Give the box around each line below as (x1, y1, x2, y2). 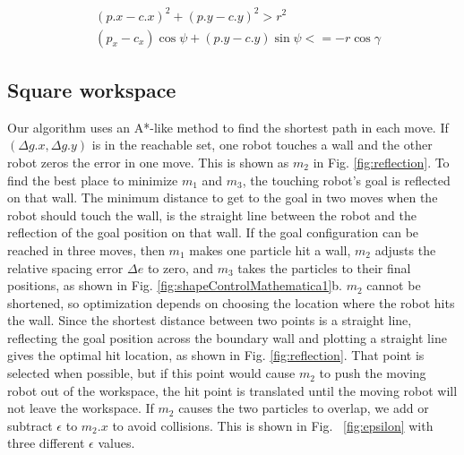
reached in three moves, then (7, 240, 165, 259)
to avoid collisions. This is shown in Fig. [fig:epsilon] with (112, 416, 434, 434)
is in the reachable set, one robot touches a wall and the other (91, 135, 433, 154)
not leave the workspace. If (7, 399, 154, 417)
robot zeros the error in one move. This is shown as (7, 152, 289, 171)
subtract (7, 416, 53, 434)
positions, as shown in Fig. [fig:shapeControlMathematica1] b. (7, 276, 343, 295)
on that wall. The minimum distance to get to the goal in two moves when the (7, 188, 438, 207)
